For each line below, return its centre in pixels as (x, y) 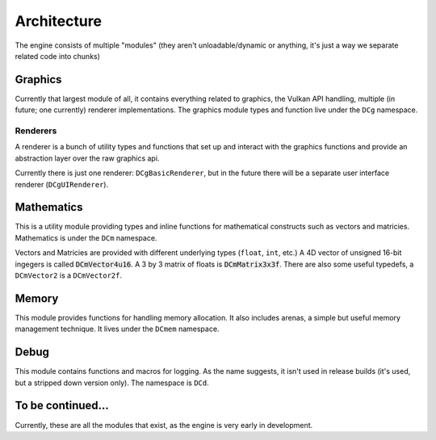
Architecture (59, 21)
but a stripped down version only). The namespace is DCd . (112, 383)
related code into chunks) (58, 56)
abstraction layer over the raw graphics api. (87, 158)
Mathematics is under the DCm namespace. (86, 237)
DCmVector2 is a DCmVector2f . (69, 275)
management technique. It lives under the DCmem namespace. (117, 329)
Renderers (36, 131)
